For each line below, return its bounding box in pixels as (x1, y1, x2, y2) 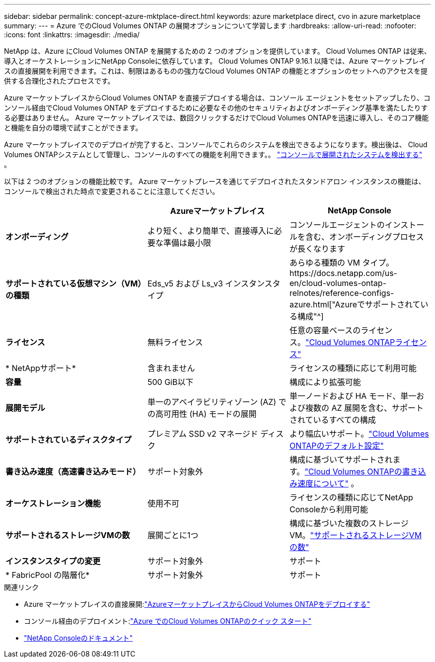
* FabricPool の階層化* (5, 570, 90, 580)
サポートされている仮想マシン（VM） (5, 279, 142, 288)
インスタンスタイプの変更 (5, 556, 101, 566)
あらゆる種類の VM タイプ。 (289, 258, 394, 268)
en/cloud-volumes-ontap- (289, 278, 386, 288)
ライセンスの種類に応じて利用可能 (289, 363, 417, 373)
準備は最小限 (163, 238, 211, 248)
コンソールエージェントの (289, 220, 385, 230)
